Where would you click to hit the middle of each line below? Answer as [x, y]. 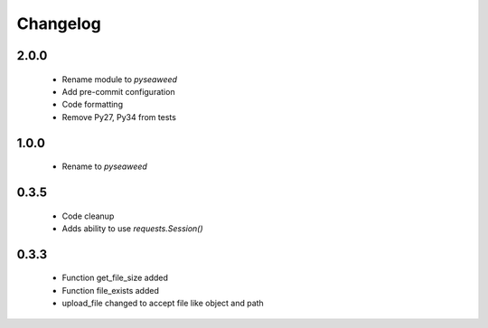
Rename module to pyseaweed [120, 79]
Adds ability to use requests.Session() [132, 228]
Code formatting [93, 105]
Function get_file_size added [115, 278]
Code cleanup [88, 216]
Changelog [59, 23]
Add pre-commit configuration [118, 91]
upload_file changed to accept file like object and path [163, 304]
